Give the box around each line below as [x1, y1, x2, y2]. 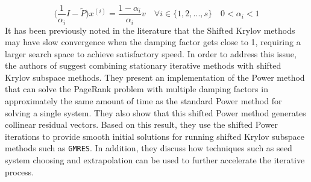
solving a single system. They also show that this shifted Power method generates [5, 106, 306, 119]
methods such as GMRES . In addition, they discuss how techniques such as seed [5, 142, 292, 154]
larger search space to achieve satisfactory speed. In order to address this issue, [5, 47, 297, 60]
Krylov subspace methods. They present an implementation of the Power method [5, 71, 305, 83]
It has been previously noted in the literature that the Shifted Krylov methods [5, 24, 295, 36]
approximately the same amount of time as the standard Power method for [5, 95, 282, 107]
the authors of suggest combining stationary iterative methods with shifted [5, 59, 281, 72]
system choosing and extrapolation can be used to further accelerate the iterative [5, 154, 305, 166]
